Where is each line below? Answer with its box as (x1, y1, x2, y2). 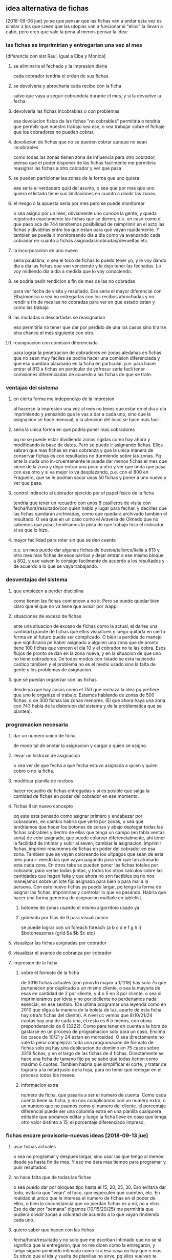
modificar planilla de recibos (13, 778, 73, 783)
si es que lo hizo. (13, 527, 49, 533)
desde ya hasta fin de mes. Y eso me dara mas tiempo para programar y (13, 1159, 166, 1165)
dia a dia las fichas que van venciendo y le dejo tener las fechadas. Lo (13, 263, 162, 269)
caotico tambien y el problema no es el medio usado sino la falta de (13, 661, 156, 667)
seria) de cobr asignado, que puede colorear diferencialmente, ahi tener (13, 835, 165, 841)
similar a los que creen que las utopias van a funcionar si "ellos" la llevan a (6, 23, 163, 29)
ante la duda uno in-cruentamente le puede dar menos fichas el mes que (13, 458, 167, 464)
